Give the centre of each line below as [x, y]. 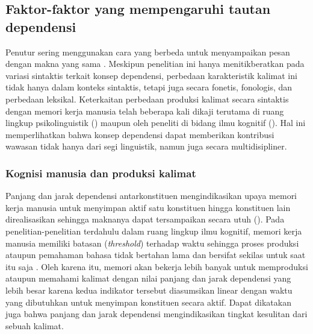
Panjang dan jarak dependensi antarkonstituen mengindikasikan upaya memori [151, 196]
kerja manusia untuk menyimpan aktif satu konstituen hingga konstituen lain [148, 207]
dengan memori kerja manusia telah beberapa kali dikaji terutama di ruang [145, 111]
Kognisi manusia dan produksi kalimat [101, 173]
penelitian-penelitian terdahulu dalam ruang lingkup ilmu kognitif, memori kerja [154, 231]
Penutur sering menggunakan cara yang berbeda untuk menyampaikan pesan [148, 52]
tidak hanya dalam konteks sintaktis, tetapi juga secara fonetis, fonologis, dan [149, 87]
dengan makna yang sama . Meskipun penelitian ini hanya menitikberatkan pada [155, 64]
